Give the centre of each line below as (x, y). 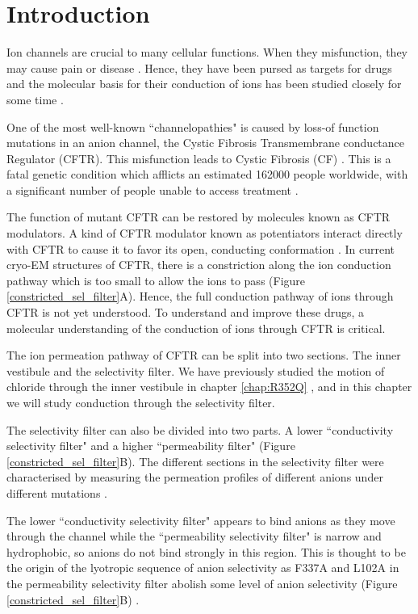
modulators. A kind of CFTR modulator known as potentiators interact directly (205, 233)
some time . (35, 99)
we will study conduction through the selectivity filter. (141, 402)
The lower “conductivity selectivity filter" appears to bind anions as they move (201, 520)
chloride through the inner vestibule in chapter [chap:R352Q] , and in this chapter (209, 387)
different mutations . (57, 492)
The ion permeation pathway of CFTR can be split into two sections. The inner (204, 355)
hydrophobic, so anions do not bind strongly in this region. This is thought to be (206, 551)
